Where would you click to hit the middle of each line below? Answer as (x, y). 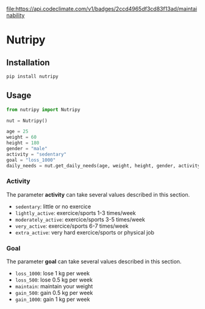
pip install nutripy (33, 76)
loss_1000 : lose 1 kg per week (52, 274)
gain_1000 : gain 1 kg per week (52, 299)
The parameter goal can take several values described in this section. (94, 261)
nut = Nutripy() (27, 121)
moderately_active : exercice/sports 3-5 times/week (80, 219)
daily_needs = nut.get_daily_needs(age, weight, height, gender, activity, (105, 165)
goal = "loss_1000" (31, 160)
